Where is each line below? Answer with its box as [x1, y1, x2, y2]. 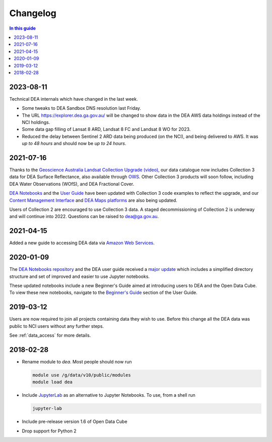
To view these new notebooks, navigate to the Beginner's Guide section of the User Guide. [9, 289, 197, 296]
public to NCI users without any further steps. [9, 323, 104, 329]
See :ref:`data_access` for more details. [9, 332, 91, 338]
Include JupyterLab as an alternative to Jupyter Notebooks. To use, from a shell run [22, 392, 196, 398]
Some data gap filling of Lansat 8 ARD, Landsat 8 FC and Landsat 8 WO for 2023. [22, 126, 191, 132]
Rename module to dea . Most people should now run [22, 358, 132, 364]
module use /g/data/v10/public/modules [32, 372, 131, 378]
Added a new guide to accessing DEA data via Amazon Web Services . [9, 240, 155, 246]
